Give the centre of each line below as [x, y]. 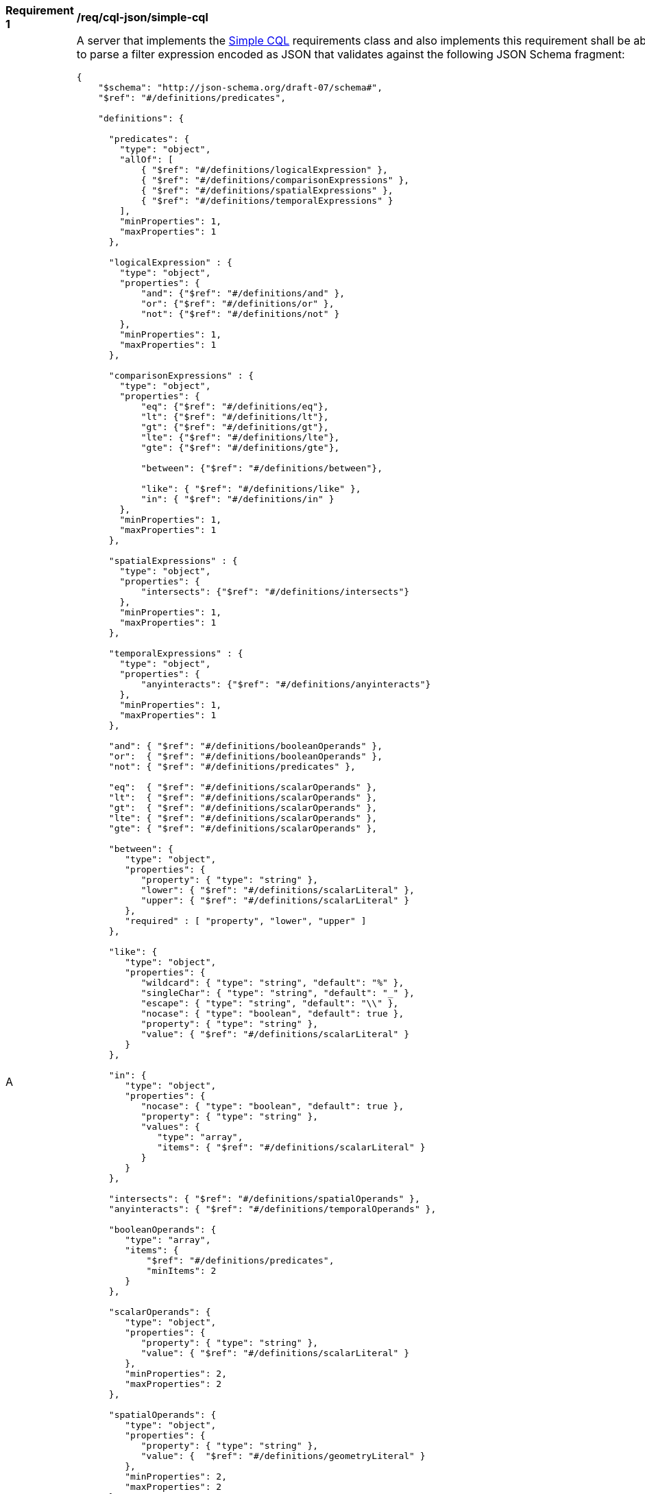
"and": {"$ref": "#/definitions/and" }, [243, 293]
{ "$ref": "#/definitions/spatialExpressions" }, [267, 190]
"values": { [170, 1127]
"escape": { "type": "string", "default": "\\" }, [270, 1003]
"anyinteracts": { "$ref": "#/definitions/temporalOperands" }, [272, 1209]
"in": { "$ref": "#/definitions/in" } [238, 499]
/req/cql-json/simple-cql [142, 17]
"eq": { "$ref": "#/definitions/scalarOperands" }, [243, 787]
